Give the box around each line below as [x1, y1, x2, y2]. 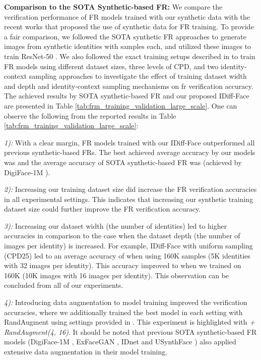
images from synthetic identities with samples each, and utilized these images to [4, 41, 251, 52]
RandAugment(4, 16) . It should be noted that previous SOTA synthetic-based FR [4, 326, 257, 337]
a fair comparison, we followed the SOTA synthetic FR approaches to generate [4, 31, 247, 41]
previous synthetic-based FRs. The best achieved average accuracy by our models [4, 147, 255, 158]
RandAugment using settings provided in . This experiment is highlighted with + [4, 317, 255, 327]
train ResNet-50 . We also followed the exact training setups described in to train [4, 50, 255, 61]
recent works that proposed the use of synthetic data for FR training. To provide [4, 21, 254, 32]
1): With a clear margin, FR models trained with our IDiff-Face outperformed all [4, 137, 255, 147]
